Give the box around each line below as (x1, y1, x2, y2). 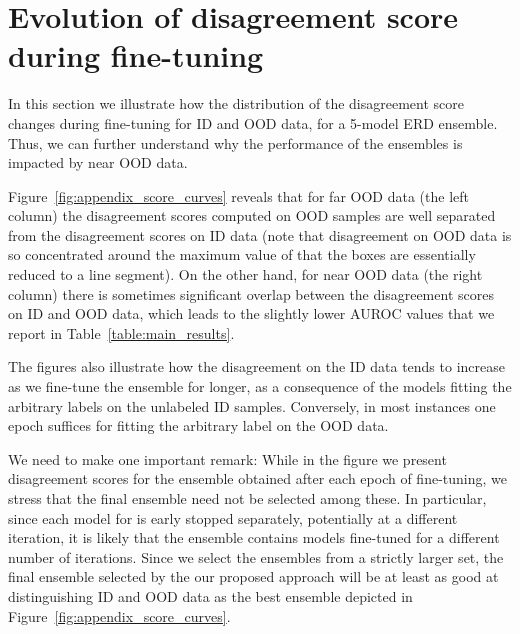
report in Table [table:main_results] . (8, 322, 235, 343)
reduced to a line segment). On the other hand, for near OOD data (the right (8, 264, 483, 285)
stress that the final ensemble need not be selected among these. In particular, (8, 488, 487, 508)
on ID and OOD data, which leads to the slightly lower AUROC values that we (8, 303, 495, 324)
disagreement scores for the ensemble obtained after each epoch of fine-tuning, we (8, 468, 507, 489)
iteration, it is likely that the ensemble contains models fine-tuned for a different (8, 527, 500, 548)
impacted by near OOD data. (8, 152, 188, 173)
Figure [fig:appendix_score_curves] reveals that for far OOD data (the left (8, 185, 469, 206)
